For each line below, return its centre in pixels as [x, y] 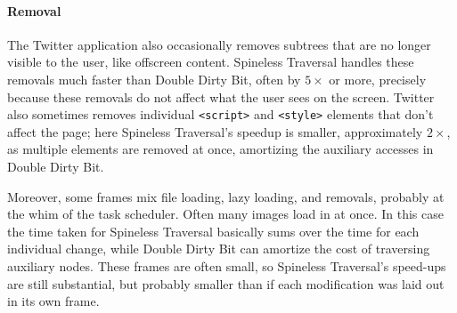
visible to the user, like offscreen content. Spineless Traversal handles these [211, 62]
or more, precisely [378, 79]
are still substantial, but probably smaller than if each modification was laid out [226, 283]
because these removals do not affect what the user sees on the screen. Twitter [221, 96]
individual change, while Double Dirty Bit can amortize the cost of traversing [219, 249]
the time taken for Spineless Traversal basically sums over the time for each [213, 231]
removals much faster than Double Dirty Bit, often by [154, 79]
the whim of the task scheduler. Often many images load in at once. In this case [225, 214]
